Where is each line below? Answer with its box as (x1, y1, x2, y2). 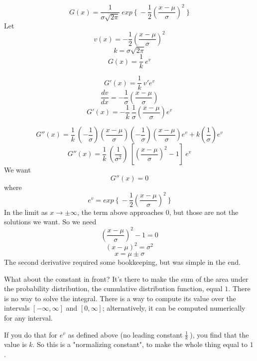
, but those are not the (169, 206, 239, 217)
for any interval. (4, 313, 53, 323)
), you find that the (190, 329, 249, 340)
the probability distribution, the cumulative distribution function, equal (4, 283, 223, 294)
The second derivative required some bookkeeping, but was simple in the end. (4, 257, 241, 267)
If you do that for (4, 329, 58, 340)
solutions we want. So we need (4, 216, 97, 227)
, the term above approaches (77, 206, 164, 217)
